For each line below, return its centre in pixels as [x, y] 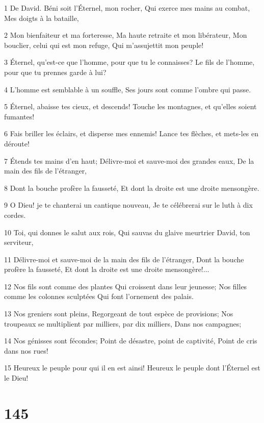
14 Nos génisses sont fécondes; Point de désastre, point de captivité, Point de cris [131, 341]
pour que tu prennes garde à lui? [55, 72]
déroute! [17, 143]
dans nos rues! [26, 350]
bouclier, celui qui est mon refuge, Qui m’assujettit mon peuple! [104, 45]
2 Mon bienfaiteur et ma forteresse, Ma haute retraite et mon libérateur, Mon [126, 35]
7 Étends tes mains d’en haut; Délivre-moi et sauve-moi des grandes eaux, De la [129, 160]
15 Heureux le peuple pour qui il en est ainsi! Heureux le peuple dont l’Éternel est [132, 368]
